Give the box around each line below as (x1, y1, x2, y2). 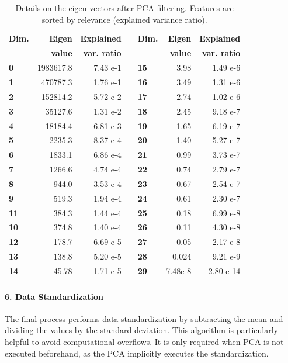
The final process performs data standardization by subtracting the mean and (5, 312, 283, 324)
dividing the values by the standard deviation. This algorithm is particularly (5, 324, 278, 336)
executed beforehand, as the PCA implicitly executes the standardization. (5, 347, 269, 359)
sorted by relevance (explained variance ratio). (41, 13, 207, 25)
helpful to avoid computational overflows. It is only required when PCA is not (5, 336, 284, 348)
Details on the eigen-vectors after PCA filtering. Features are (15, 2, 234, 13)
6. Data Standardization (5, 290, 103, 302)
